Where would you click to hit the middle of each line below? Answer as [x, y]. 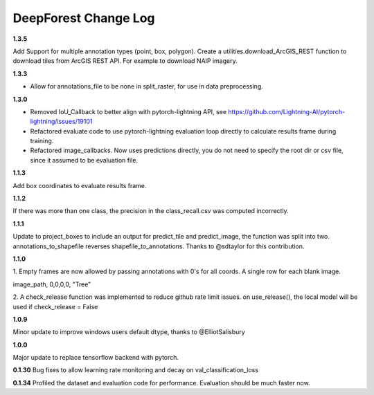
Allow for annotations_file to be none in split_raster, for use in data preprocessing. [146, 86]
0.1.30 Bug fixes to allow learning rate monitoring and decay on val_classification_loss [136, 370]
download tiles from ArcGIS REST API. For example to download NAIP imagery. [125, 61]
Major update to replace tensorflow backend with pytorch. [96, 358]
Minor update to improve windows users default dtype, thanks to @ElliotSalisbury [129, 332]
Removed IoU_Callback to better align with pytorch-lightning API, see [128, 111]
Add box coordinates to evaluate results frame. [80, 185]
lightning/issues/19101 [61, 122]
